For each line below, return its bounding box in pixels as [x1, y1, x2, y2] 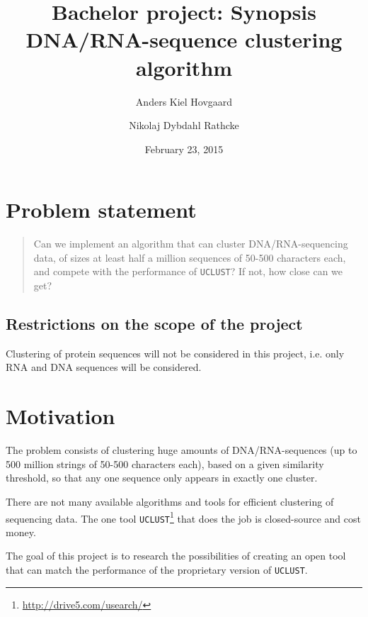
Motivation [6, 401, 115, 430]
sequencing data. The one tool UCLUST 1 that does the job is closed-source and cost [6, 508, 361, 526]
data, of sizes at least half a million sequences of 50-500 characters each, [33, 250, 346, 265]
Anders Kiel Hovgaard [135, 94, 233, 109]
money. [6, 524, 36, 539]
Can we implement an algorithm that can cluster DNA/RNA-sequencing [33, 236, 348, 251]
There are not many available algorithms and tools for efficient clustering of [6, 494, 334, 508]
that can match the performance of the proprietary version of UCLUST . [6, 562, 308, 577]
